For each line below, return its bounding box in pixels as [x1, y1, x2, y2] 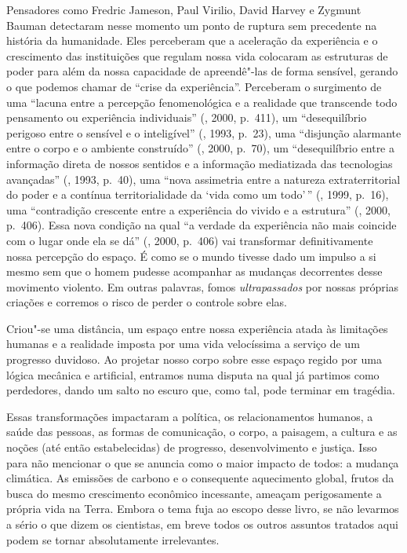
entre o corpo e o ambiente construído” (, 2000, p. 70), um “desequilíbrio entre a [6, 140, 394, 156]
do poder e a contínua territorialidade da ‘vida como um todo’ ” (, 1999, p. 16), [6, 186, 389, 203]
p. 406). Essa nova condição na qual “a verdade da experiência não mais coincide [6, 217, 397, 233]
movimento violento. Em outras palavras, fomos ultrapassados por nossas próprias [6, 278, 399, 295]
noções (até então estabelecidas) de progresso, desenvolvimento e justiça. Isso [6, 439, 377, 456]
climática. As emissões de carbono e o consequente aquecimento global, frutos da [6, 470, 394, 486]
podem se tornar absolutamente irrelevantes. [6, 531, 220, 548]
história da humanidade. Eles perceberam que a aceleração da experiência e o [6, 32, 378, 49]
